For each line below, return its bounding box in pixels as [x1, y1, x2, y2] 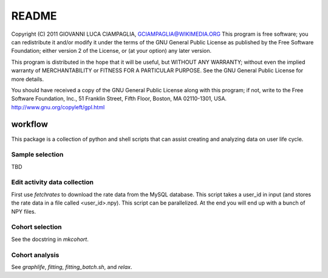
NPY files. [11, 208, 36, 215]
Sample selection [11, 151, 64, 159]
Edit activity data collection [11, 178, 94, 186]
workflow [11, 119, 48, 130]
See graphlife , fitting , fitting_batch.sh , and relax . [11, 263, 132, 270]
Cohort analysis [11, 251, 60, 259]
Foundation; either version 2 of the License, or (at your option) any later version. [11, 47, 212, 55]
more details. [11, 75, 44, 83]
